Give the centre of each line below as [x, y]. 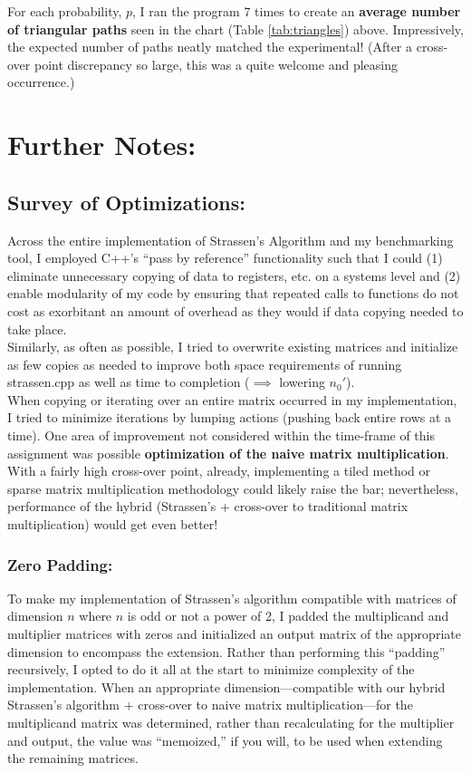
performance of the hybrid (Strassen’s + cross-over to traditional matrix [208, 506]
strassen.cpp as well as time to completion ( [129, 382]
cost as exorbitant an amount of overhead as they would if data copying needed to [235, 310]
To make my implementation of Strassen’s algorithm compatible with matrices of [232, 598]
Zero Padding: [60, 564]
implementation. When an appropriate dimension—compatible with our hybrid [226, 686]
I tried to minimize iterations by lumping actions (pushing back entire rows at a [230, 417]
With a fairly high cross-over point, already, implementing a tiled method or [219, 471]
